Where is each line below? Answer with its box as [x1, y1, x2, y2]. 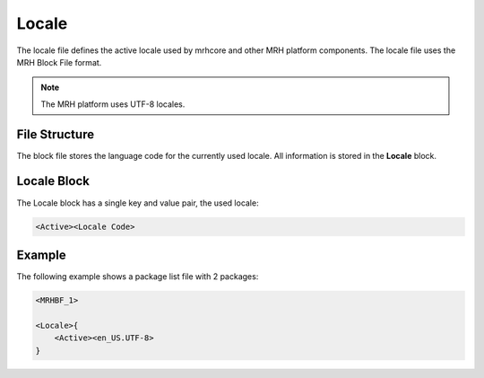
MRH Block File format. [16, 57, 102, 67]
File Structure [16, 127, 94, 142]
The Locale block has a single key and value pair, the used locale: [16, 198, 259, 208]
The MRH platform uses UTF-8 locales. [40, 99, 186, 110]
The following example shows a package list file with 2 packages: [16, 271, 259, 282]
